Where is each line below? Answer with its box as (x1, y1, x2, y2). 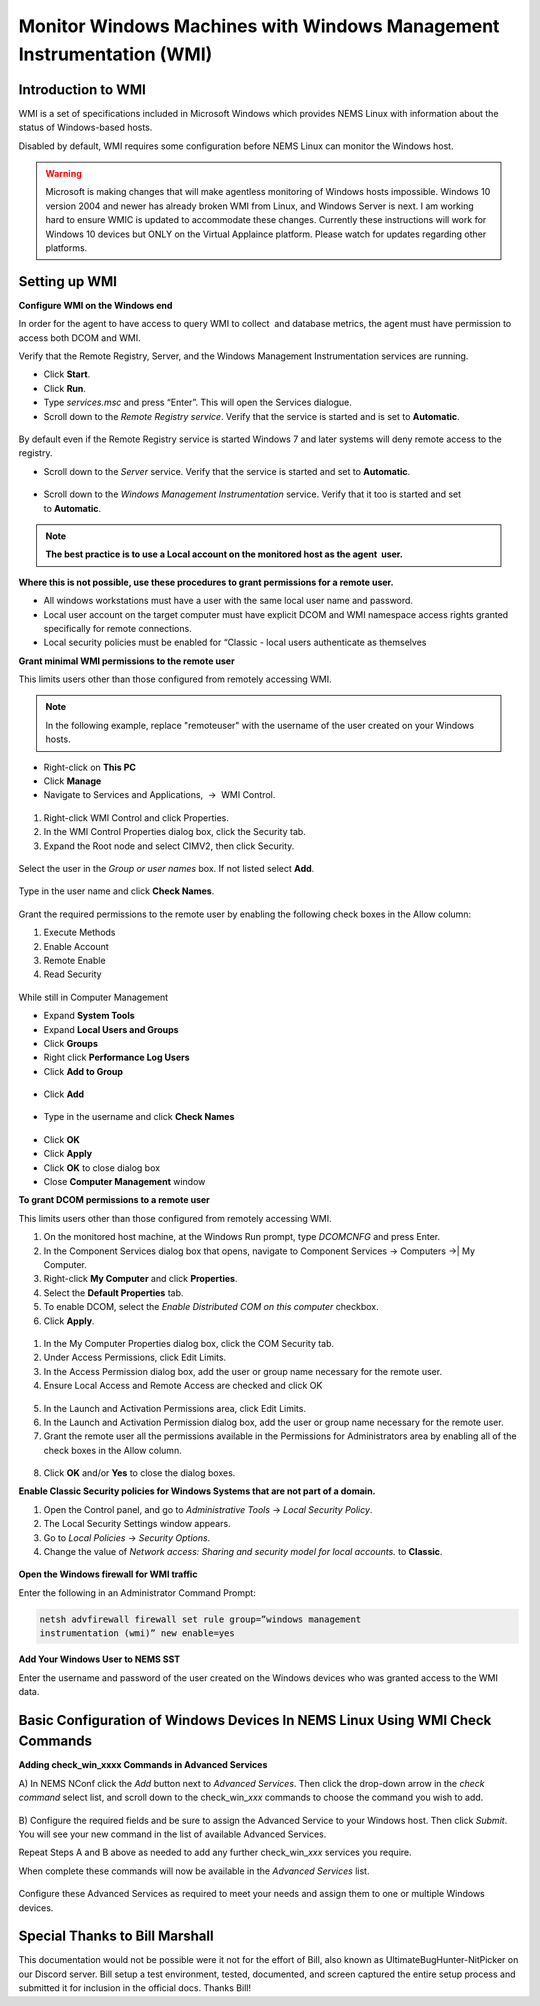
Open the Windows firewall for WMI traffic (18, 1568, 198, 1580)
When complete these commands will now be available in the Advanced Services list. (18, 1865, 370, 1877)
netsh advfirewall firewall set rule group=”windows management (39, 1613, 362, 1625)
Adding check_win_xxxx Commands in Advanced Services (18, 1759, 268, 1771)
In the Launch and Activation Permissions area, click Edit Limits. (43, 1402, 307, 1414)
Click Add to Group (43, 1065, 124, 1077)
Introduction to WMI (18, 81, 147, 98)
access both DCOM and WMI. (18, 331, 141, 344)
